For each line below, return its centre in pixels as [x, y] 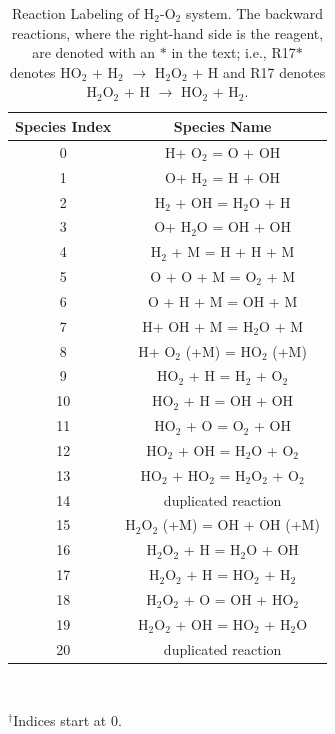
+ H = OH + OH [238, 400]
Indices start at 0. [67, 720]
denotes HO [45, 71]
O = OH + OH [243, 226]
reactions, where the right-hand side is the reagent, [167, 32]
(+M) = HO [223, 350]
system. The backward [254, 13]
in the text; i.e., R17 [233, 52]
